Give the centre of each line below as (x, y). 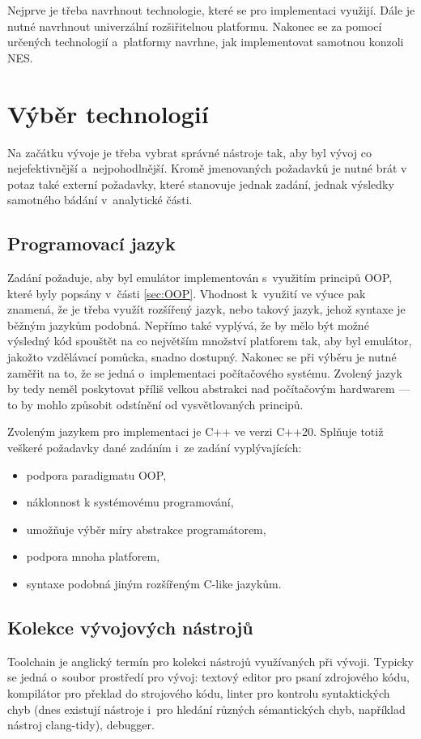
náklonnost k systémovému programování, (130, 502)
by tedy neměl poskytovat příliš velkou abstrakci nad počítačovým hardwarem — (209, 389)
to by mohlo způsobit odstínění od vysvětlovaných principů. (155, 404)
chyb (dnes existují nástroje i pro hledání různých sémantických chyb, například (206, 709)
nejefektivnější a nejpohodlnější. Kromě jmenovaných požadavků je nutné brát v (207, 168)
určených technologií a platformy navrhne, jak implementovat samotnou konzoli (206, 42)
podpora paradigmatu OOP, (96, 474)
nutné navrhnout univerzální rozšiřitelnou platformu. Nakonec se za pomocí (195, 26)
